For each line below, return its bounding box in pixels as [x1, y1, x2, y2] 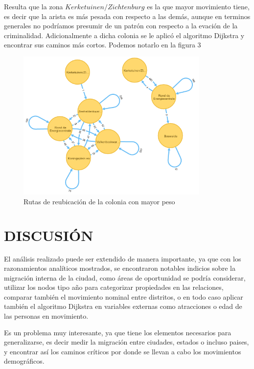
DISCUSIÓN [4, 225, 93, 245]
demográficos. [4, 356, 45, 366]
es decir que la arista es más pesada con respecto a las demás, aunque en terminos [4, 11, 251, 21]
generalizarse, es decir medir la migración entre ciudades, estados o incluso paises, [4, 337, 249, 347]
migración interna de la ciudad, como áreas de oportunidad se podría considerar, [4, 272, 246, 282]
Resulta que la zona [4, 1, 63, 11]
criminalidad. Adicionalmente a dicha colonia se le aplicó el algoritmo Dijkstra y [4, 30, 245, 40]
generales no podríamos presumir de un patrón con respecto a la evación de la [4, 21, 238, 31]
